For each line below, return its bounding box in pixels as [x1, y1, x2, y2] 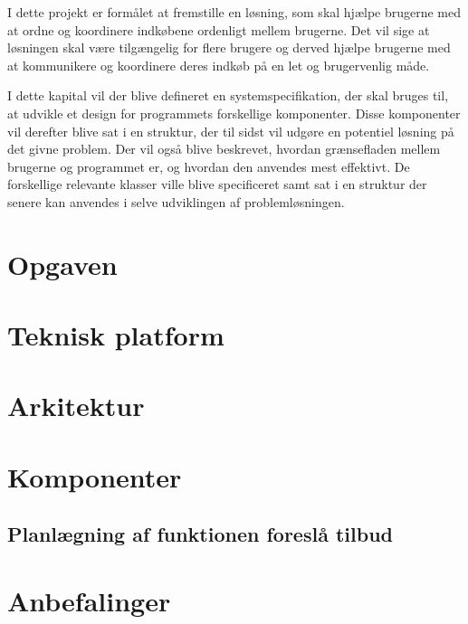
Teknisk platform [7, 317, 224, 354]
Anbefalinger [7, 582, 171, 619]
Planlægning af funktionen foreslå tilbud [7, 520, 393, 548]
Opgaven [7, 245, 118, 282]
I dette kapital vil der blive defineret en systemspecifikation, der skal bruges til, [7, 86, 449, 105]
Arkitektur [7, 387, 145, 424]
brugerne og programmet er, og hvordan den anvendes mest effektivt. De [7, 156, 410, 175]
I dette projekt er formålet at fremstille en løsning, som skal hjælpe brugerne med [7, 3, 462, 21]
